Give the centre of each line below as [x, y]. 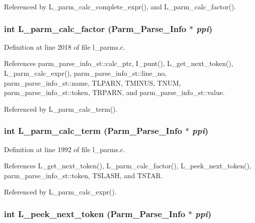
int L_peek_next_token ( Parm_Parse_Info [95, 213]
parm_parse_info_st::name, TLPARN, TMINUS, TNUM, [92, 82]
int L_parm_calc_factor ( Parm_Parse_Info [95, 28]
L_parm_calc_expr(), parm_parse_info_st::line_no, [85, 73]
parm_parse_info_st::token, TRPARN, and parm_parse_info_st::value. [114, 92]
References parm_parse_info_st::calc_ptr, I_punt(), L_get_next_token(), [119, 63]
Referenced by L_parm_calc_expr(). [60, 192]
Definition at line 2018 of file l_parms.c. [65, 47]
